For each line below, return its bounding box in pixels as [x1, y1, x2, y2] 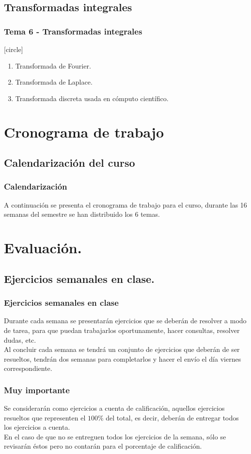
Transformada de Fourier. [15, 60, 91, 70]
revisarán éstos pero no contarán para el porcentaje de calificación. [4, 441, 202, 451]
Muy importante [4, 384, 70, 396]
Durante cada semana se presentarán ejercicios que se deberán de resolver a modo [4, 315, 247, 326]
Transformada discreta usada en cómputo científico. [15, 93, 169, 103]
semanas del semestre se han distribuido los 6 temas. [4, 209, 160, 219]
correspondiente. [4, 363, 52, 373]
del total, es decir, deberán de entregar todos [106, 412, 239, 422]
